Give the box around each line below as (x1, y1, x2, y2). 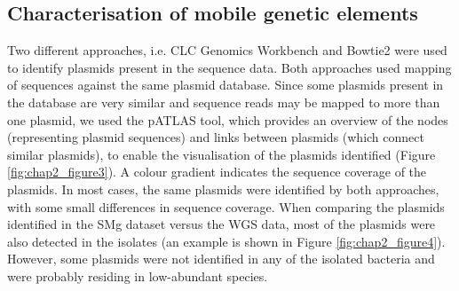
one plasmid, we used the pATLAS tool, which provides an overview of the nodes (7, 110, 448, 129)
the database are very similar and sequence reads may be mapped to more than (7, 92, 440, 111)
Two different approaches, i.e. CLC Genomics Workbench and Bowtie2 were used (7, 41, 447, 59)
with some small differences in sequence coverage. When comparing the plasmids (7, 197, 445, 216)
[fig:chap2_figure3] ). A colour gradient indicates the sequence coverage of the (7, 162, 427, 181)
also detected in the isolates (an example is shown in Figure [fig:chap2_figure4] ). (7, 232, 446, 250)
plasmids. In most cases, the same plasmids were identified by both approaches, (7, 179, 439, 198)
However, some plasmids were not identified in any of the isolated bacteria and (7, 249, 435, 268)
